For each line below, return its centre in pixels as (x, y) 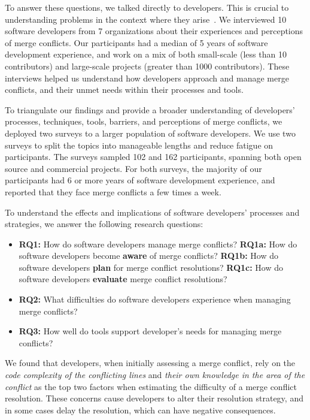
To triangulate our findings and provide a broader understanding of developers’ (150, 109)
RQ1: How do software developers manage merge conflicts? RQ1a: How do (158, 244)
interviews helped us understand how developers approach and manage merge (147, 78)
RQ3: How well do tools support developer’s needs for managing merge (150, 331)
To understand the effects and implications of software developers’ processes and (152, 212)
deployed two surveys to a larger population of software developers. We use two (150, 133)
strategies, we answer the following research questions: (104, 224)
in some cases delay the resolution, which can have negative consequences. (140, 410)
